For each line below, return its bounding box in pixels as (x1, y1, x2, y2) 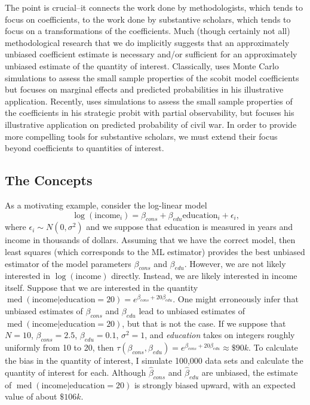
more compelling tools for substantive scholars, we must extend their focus (5, 130, 278, 142)
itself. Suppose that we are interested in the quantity (5, 281, 198, 293)
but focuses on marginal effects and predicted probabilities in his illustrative (5, 83, 284, 96)
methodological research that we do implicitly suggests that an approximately (5, 36, 290, 48)
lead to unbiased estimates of (139, 305, 245, 317)
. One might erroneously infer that (173, 293, 299, 305)
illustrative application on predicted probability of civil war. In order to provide (5, 118, 297, 130)
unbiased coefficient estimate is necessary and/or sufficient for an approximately (5, 48, 297, 60)
